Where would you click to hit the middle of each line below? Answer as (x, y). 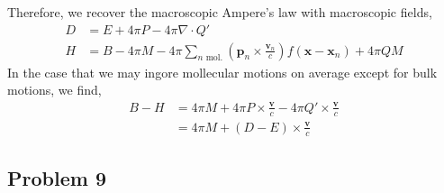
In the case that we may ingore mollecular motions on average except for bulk (222, 72)
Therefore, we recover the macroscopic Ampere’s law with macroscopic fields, (220, 12)
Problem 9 (57, 177)
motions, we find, (54, 90)
